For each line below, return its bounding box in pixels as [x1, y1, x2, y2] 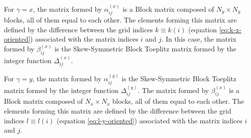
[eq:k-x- [219, 24, 242, 34]
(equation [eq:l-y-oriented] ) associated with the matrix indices [56, 115, 243, 125]
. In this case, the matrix [161, 34, 236, 44]
